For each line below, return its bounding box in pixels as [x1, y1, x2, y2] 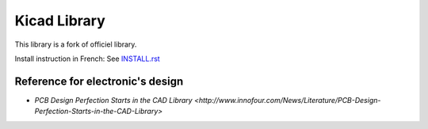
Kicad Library [14, 12, 106, 29]
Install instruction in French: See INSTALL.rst [14, 54, 160, 63]
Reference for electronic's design [14, 74, 184, 88]
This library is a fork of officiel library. [14, 40, 137, 49]
